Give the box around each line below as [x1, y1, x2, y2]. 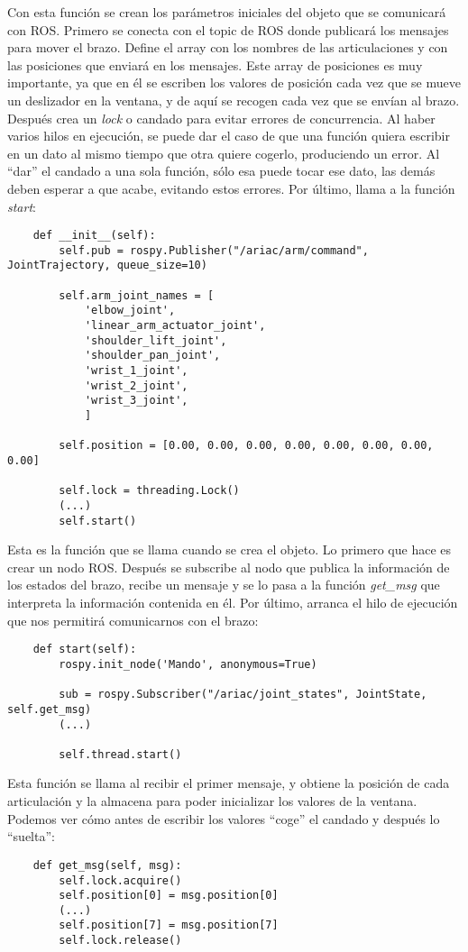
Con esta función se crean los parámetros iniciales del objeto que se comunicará [7, 3, 446, 21]
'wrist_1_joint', [84, 364, 188, 378]
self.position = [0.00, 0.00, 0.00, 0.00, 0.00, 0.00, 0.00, [59, 439, 434, 453]
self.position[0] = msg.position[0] [59, 889, 279, 902]
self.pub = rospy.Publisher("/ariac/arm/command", [59, 243, 369, 257]
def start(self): [32, 643, 137, 656]
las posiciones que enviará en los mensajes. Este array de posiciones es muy [7, 55, 423, 74]
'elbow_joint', [84, 304, 176, 317]
